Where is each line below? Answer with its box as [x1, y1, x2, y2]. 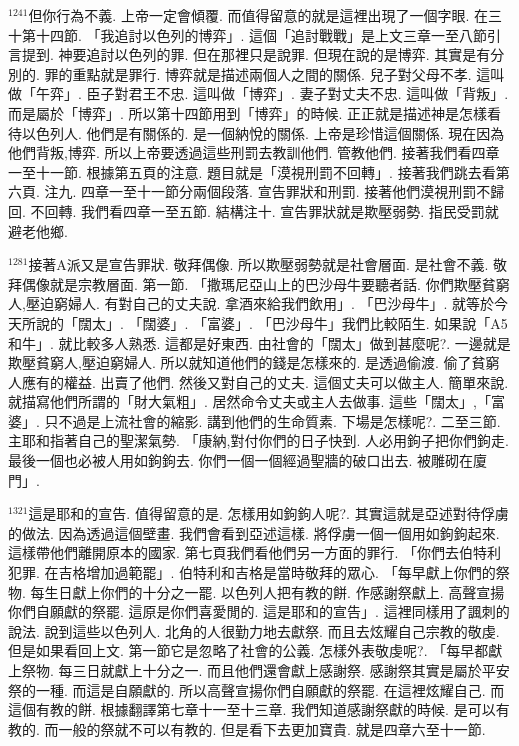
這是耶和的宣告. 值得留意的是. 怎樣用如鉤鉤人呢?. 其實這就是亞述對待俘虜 [28, 503, 509, 524]
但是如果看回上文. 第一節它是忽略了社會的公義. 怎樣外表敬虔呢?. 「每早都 [8, 640, 489, 661]
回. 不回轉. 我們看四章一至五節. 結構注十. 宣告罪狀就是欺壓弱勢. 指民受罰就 [8, 200, 499, 221]
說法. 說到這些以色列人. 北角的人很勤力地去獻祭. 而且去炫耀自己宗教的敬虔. [8, 620, 500, 641]
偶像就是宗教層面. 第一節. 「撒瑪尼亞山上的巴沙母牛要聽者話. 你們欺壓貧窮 [21, 273, 510, 294]
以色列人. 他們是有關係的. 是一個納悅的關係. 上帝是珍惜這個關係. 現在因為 [21, 122, 505, 143]
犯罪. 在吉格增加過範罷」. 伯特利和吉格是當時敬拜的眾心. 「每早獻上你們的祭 [8, 562, 510, 583]
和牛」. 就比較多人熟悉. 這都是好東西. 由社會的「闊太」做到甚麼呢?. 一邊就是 [8, 332, 511, 353]
